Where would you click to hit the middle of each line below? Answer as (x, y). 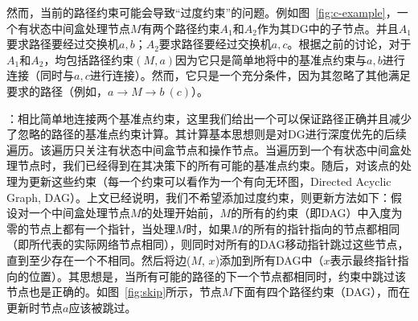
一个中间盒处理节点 (79, 213)
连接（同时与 (40, 75)
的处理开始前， (180, 213)
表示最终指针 (364, 259)
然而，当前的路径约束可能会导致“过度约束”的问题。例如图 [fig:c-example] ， (202, 12)
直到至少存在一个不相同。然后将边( (99, 259)
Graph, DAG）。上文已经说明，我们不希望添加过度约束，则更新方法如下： (199, 197)
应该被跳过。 (102, 307)
